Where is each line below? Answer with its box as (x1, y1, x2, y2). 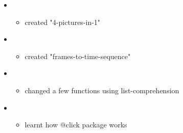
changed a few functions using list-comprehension (25, 85, 179, 95)
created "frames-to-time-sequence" (25, 50, 131, 61)
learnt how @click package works (25, 119, 127, 130)
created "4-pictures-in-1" (25, 16, 101, 27)
